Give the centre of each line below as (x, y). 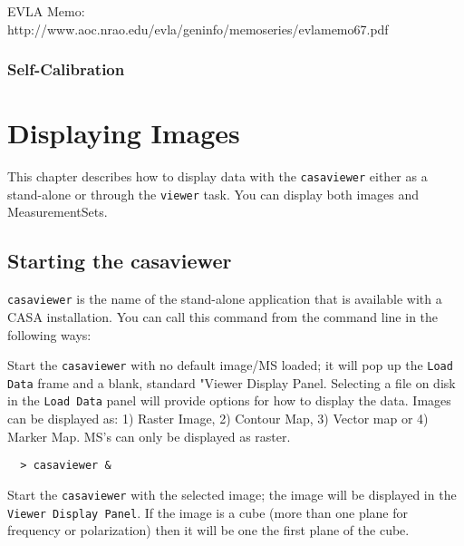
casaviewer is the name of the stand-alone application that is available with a (225, 299)
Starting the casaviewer (120, 261)
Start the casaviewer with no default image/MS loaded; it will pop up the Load (230, 365)
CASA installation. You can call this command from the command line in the (223, 316)
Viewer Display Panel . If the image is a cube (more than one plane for (208, 512)
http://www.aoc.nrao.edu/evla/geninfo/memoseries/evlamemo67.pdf (198, 29)
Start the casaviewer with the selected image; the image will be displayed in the (232, 494)
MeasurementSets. (58, 212)
